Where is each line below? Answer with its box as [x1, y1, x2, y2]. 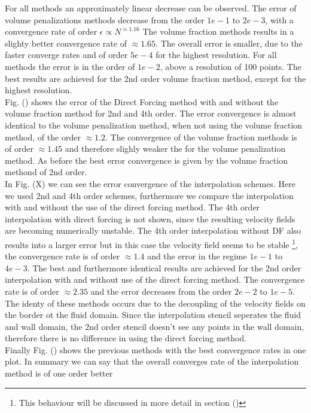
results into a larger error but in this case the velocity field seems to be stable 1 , [5, 236, 298, 250]
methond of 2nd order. [5, 166, 87, 178]
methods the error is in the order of [5, 60, 135, 72]
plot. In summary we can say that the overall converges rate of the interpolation [5, 355, 299, 368]
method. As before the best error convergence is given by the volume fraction [5, 154, 288, 166]
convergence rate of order [5, 25, 97, 38]
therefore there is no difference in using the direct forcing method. [5, 332, 247, 344]
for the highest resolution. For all [155, 48, 277, 61]
